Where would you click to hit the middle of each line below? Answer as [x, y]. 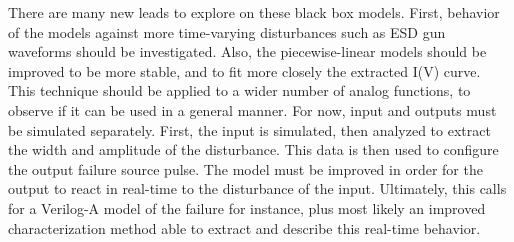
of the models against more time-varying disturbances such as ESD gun [227, 31]
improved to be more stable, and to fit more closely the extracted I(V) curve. [244, 70]
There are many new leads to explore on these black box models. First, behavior [254, 12]
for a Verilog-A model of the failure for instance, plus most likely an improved [247, 207]
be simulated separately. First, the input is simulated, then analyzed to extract [249, 129]
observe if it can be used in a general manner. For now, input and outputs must [252, 109]
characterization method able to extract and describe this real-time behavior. [244, 227]
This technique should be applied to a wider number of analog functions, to [239, 90]
